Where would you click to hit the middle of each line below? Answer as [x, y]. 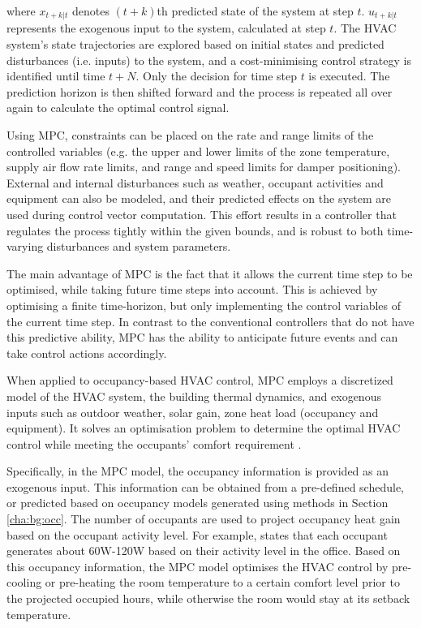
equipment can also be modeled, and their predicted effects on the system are [199, 198]
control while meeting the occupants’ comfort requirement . [154, 443]
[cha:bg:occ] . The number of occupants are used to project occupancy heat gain [204, 519]
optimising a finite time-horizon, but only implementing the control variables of [204, 305]
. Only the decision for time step [216, 76]
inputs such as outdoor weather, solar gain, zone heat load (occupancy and [193, 412]
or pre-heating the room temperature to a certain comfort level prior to [222, 582]
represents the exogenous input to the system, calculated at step [166, 28]
